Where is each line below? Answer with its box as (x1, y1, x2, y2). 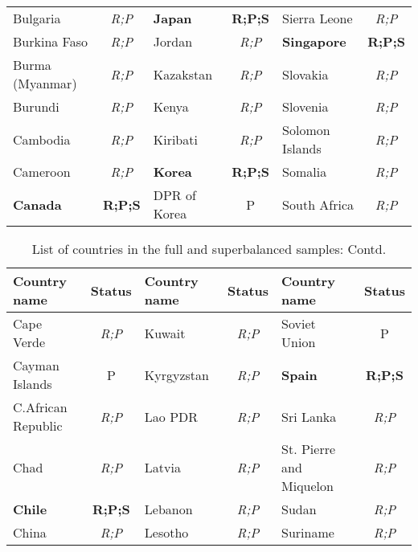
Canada (13, 194, 62, 214)
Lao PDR (144, 407, 199, 426)
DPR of (153, 186, 196, 204)
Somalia (282, 162, 327, 181)
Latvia (144, 458, 181, 476)
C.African (13, 398, 68, 416)
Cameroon (13, 162, 71, 181)
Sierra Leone (282, 9, 353, 27)
